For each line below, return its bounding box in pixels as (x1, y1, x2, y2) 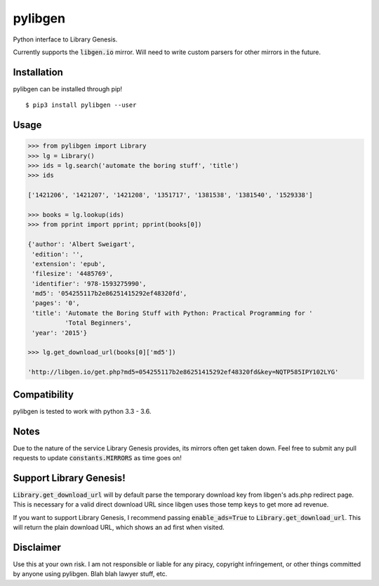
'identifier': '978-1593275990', (32, 280, 147, 287)
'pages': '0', (32, 299, 80, 307)
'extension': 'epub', (32, 260, 106, 268)
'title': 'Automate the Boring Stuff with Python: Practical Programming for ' (32, 309, 313, 317)
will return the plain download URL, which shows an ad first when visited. (13, 523, 225, 532)
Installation (13, 66, 63, 78)
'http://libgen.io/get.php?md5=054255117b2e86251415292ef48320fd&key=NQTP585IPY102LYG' (27, 368, 339, 376)
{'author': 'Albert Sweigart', (27, 240, 136, 249)
